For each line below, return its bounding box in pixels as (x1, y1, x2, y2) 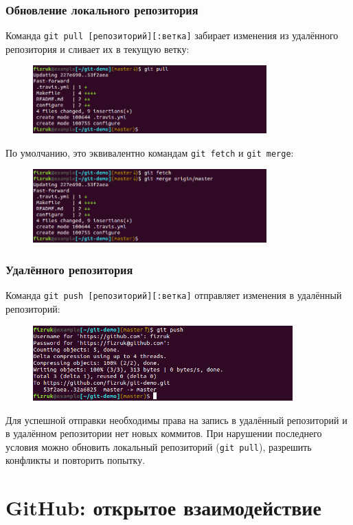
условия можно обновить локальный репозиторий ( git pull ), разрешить (5, 439, 312, 454)
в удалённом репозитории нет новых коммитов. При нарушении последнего (5, 426, 322, 440)
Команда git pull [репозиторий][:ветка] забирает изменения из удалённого (5, 28, 339, 43)
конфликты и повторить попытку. (5, 453, 146, 467)
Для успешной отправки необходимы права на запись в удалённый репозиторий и (5, 412, 348, 427)
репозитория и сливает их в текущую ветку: (5, 41, 190, 56)
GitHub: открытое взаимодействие (5, 493, 321, 522)
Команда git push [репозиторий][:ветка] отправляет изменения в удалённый (5, 288, 342, 302)
